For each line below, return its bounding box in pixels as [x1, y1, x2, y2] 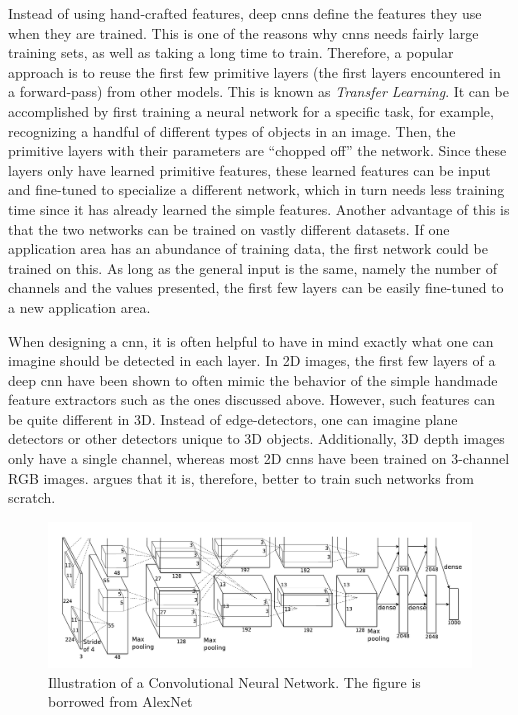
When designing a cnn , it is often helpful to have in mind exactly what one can [8, 330, 494, 351]
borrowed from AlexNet [48, 691, 193, 712]
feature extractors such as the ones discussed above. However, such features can [8, 389, 495, 410]
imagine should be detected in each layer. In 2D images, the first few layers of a [8, 350, 496, 371]
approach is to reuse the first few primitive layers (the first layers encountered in [8, 61, 501, 82]
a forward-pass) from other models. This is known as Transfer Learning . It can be [8, 81, 509, 102]
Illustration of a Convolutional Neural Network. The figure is [48, 671, 421, 692]
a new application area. [8, 296, 151, 317]
